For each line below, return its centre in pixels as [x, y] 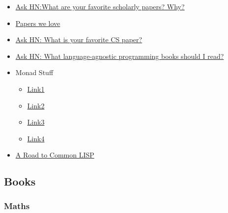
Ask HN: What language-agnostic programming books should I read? [120, 56]
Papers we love [38, 23]
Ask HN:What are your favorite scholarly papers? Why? [100, 6]
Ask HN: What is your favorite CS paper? [79, 40]
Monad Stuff [34, 72]
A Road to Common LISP [55, 155]
